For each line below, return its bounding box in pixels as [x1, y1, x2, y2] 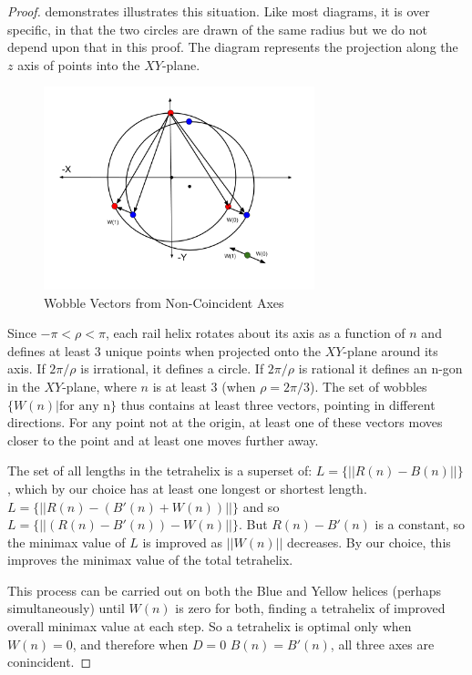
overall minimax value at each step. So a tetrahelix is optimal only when [7, 617, 412, 636]
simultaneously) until [7, 598, 125, 618]
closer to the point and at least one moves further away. [7, 430, 319, 449]
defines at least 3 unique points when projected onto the [7, 341, 322, 360]
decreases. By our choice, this [287, 532, 451, 551]
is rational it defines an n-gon [298, 359, 463, 378]
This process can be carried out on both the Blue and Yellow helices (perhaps [7, 580, 441, 599]
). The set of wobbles [310, 376, 427, 395]
